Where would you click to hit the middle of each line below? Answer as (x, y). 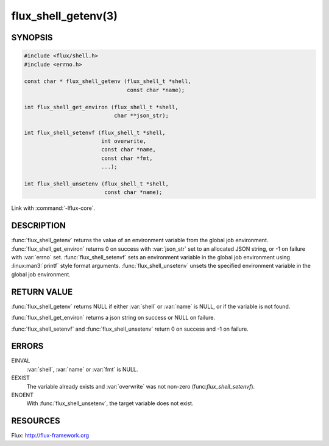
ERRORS (27, 346)
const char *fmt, (127, 158)
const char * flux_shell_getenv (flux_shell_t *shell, (108, 81)
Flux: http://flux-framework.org (50, 436)
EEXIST (21, 378)
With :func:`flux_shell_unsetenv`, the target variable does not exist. (110, 403)
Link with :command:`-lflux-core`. (53, 208)
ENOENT (22, 395)
